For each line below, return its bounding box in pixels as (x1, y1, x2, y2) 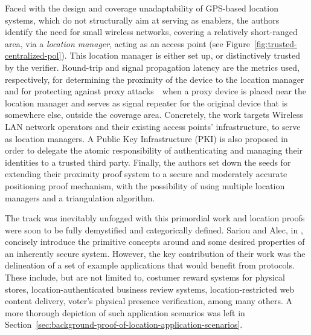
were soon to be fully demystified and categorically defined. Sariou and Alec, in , (5, 223, 303, 236)
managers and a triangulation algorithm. (5, 191, 155, 204)
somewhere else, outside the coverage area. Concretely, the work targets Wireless (5, 108, 303, 121)
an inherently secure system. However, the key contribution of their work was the (5, 247, 306, 259)
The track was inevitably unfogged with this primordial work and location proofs (5, 212, 305, 224)
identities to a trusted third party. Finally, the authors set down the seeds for (5, 155, 291, 168)
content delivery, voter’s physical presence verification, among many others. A (5, 294, 293, 307)
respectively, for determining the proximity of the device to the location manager (5, 73, 304, 85)
